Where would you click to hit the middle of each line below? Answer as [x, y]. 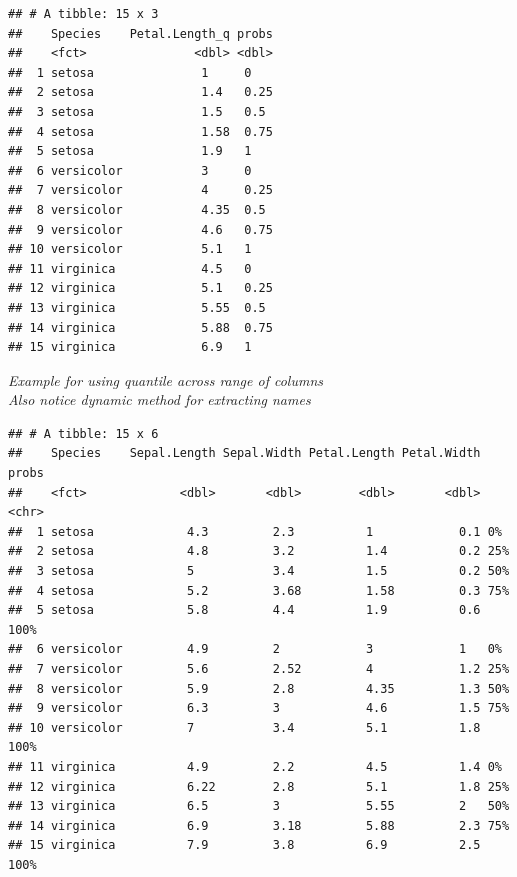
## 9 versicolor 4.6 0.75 [140, 229]
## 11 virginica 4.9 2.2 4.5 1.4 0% [255, 766]
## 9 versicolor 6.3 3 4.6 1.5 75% [259, 708]
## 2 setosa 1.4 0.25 [140, 92]
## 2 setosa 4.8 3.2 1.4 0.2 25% [259, 551]
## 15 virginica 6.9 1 [130, 347]
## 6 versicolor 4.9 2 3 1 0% [255, 649]
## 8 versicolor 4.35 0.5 [137, 209]
